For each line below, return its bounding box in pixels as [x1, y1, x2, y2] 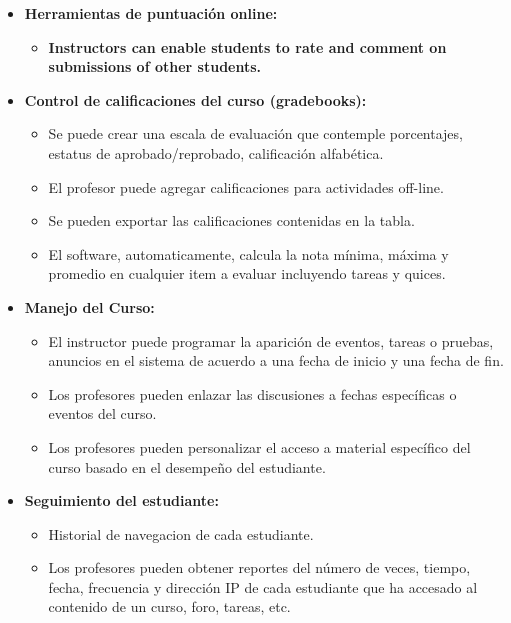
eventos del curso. [48, 403, 157, 424]
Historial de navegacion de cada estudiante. [48, 523, 314, 544]
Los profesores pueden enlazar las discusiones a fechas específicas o [48, 383, 457, 404]
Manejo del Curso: [24, 296, 155, 317]
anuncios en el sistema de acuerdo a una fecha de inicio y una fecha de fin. [48, 350, 504, 371]
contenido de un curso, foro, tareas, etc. [48, 596, 291, 617]
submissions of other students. [48, 56, 262, 77]
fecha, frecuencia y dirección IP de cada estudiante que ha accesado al [48, 576, 478, 597]
